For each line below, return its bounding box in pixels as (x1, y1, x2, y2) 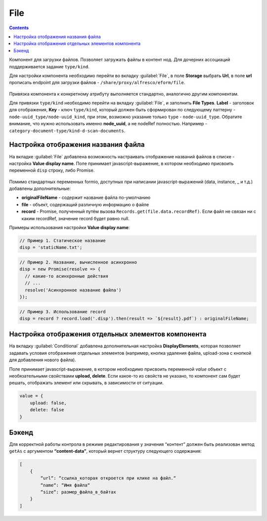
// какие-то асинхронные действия (25, 273, 109, 279)
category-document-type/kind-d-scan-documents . (9, 128, 126, 134)
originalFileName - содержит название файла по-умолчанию (21, 194, 151, 200)
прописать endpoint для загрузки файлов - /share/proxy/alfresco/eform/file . (9, 80, 185, 86)
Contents (9, 25, 29, 31)
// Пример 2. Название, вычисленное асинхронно (19, 260, 137, 265)
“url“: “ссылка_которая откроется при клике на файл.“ (40, 475, 177, 481)
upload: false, (30, 400, 67, 406)
